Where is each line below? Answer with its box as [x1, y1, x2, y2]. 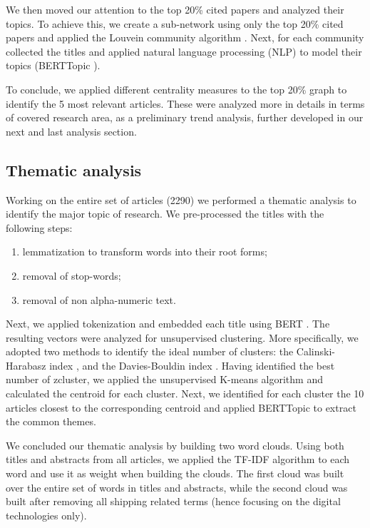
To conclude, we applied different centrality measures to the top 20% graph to [6, 81, 347, 96]
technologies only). [6, 507, 87, 522]
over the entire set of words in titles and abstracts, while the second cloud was [6, 479, 348, 494]
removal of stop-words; [22, 268, 121, 283]
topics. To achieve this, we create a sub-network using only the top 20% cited [6, 16, 344, 31]
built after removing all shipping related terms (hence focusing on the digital [6, 494, 341, 509]
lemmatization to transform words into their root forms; [22, 244, 267, 259]
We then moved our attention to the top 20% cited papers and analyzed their [6, 2, 344, 16]
